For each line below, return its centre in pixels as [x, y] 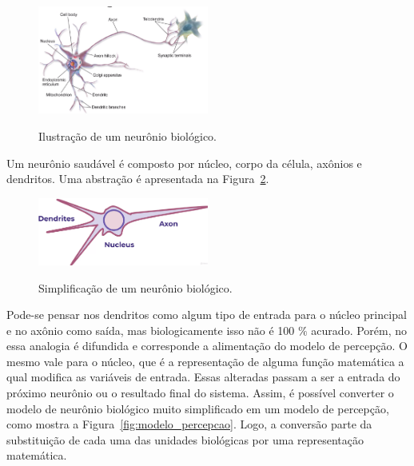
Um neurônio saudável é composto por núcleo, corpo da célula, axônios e [184, 163]
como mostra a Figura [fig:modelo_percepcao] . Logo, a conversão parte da [189, 424]
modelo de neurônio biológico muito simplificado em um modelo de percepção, [198, 408]
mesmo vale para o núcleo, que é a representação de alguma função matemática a [205, 361]
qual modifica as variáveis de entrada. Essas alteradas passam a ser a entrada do [203, 377]
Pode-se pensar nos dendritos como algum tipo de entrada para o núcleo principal [207, 315]
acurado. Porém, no [359, 330]
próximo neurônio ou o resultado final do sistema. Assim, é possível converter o [200, 393]
